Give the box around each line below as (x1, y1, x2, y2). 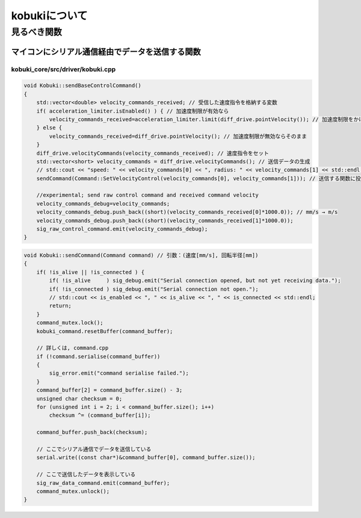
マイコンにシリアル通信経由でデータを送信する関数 (11, 46, 201, 57)
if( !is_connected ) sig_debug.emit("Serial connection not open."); (49, 286, 259, 292)
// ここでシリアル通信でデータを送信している (36, 446, 152, 452)
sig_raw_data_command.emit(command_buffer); (36, 479, 170, 486)
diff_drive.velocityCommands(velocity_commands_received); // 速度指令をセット (36, 149, 270, 157)
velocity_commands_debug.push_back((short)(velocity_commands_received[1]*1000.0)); (36, 217, 294, 224)
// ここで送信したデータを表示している (36, 471, 136, 478)
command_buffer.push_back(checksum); (36, 429, 148, 436)
